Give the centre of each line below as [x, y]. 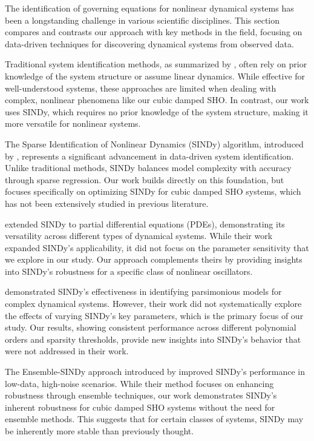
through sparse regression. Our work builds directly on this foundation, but [145, 179]
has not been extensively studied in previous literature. [107, 203]
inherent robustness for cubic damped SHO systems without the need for [140, 407]
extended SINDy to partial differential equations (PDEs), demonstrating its [145, 224]
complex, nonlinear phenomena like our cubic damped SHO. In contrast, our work [157, 100]
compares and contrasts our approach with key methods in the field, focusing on [154, 32]
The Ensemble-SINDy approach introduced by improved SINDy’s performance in [155, 372]
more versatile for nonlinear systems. [73, 123]
